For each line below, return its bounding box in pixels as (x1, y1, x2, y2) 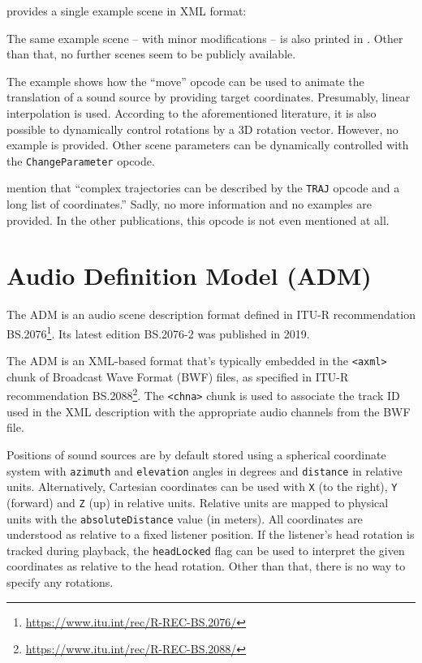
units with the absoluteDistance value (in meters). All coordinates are (6, 510, 363, 527)
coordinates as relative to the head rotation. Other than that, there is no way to (6, 558, 406, 575)
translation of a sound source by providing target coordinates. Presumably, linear (6, 88, 411, 105)
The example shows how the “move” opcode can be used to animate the (6, 72, 364, 89)
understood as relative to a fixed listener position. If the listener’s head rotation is (6, 526, 415, 543)
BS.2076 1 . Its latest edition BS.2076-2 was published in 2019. (6, 322, 310, 342)
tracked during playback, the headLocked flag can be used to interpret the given (6, 541, 405, 558)
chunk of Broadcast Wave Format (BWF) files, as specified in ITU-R (6, 368, 349, 385)
